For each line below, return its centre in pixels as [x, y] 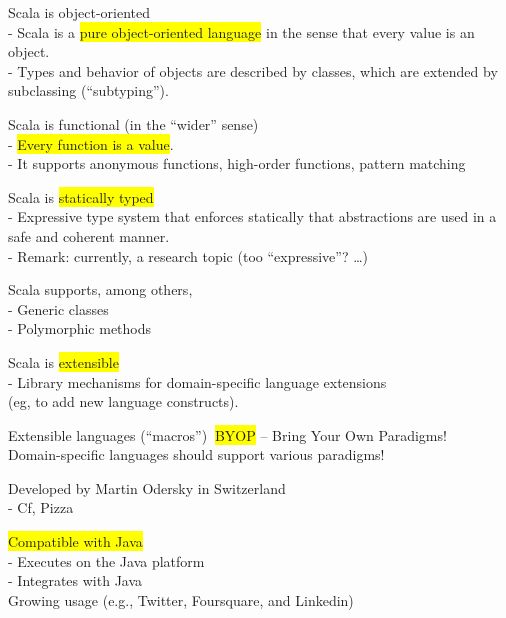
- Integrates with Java [75, 580]
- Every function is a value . [91, 143]
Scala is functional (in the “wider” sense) [133, 123]
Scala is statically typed [81, 196]
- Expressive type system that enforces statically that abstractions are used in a [252, 216]
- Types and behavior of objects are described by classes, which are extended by [253, 70]
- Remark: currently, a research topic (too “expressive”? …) [188, 255]
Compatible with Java [75, 541]
